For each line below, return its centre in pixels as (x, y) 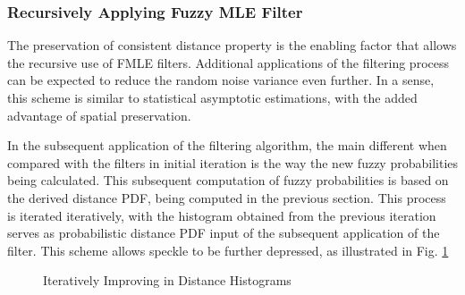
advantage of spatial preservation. (99, 115)
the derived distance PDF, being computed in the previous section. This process (227, 197)
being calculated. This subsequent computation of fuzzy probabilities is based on (228, 180)
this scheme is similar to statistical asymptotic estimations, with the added (212, 97)
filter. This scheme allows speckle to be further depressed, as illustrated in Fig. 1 (228, 250)
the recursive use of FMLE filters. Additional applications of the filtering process (228, 62)
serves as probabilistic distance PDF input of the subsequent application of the (224, 233)
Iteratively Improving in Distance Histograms (167, 280)
